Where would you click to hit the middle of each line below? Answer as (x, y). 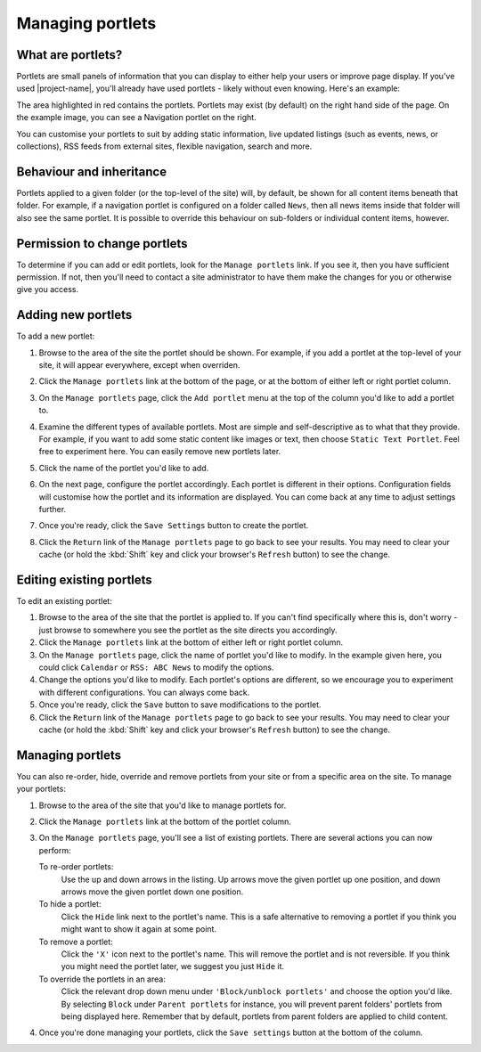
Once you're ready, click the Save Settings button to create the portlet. (174, 526)
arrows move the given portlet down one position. (152, 892)
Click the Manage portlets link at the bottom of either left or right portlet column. (191, 642)
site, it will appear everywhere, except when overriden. (139, 365)
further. (53, 509)
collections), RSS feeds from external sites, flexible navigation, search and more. (164, 146)
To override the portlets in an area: (102, 979)
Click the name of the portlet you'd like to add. (124, 468)
